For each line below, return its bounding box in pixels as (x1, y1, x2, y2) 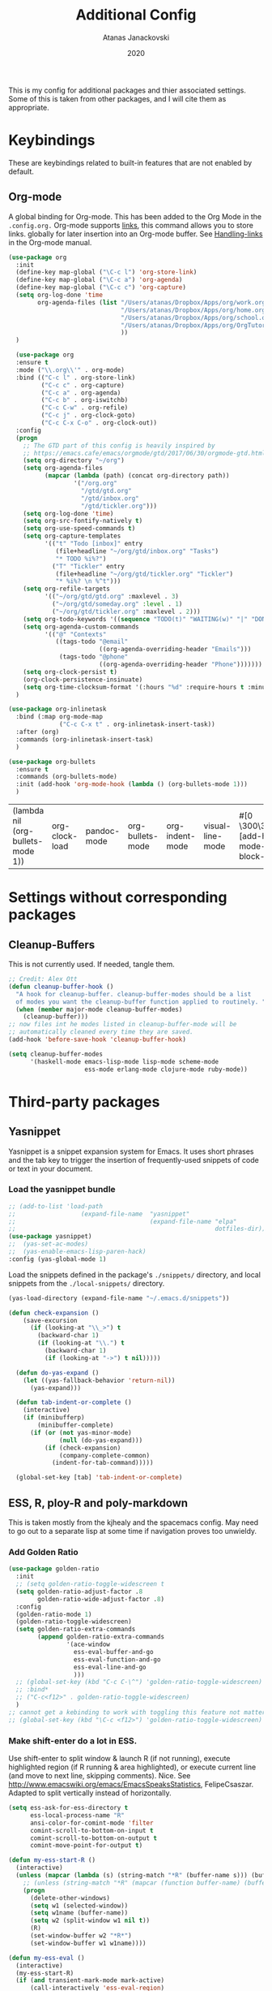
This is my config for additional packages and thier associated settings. (8, 85, 247, 95)
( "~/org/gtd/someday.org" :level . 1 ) (51, 600, 183, 608)
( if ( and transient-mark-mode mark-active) (15, 1976, 164, 1985)
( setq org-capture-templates (23, 532, 121, 541)
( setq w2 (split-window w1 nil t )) (29, 1916, 151, 1925)
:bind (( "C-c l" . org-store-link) (15, 374, 136, 382)
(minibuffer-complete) (37, 1421, 114, 1430)
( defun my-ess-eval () (8, 1954, 85, 1962)
